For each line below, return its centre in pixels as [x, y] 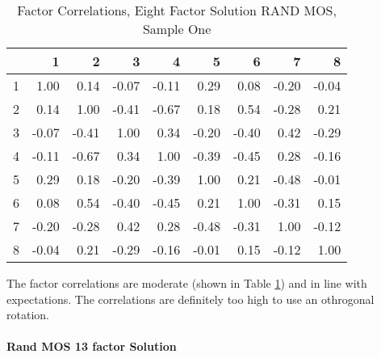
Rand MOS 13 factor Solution [92, 346]
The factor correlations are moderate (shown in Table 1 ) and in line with [187, 283]
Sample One [177, 29]
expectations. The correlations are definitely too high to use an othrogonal [190, 299]
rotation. [28, 315]
